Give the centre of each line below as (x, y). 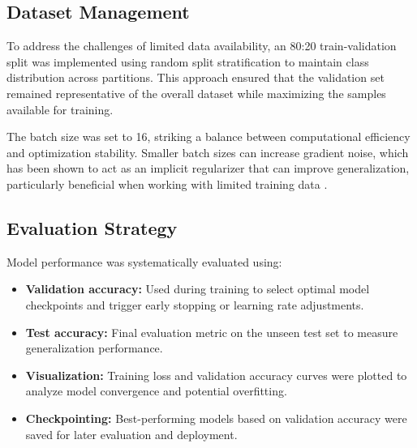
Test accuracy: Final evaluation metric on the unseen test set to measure (212, 332)
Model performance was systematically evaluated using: (144, 261)
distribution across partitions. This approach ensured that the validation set (196, 77)
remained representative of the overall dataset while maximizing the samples (196, 93)
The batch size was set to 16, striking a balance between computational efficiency (208, 137)
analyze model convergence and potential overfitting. (156, 391)
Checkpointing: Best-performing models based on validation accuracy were (216, 418)
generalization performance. (94, 348)
